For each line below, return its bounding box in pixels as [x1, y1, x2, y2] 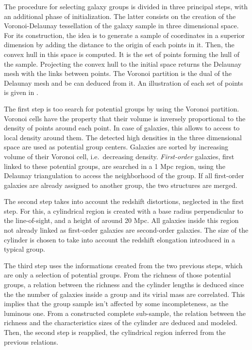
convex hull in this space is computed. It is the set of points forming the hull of [4, 49, 240, 59]
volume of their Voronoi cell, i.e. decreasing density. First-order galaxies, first [4, 151, 235, 161]
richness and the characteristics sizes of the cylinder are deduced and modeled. [4, 317, 237, 328]
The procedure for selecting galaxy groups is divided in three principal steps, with [4, 1, 248, 11]
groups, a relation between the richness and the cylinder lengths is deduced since [4, 279, 244, 290]
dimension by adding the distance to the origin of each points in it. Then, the [4, 39, 235, 50]
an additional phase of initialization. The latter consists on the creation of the [4, 11, 236, 21]
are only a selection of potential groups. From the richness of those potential [4, 270, 231, 280]
